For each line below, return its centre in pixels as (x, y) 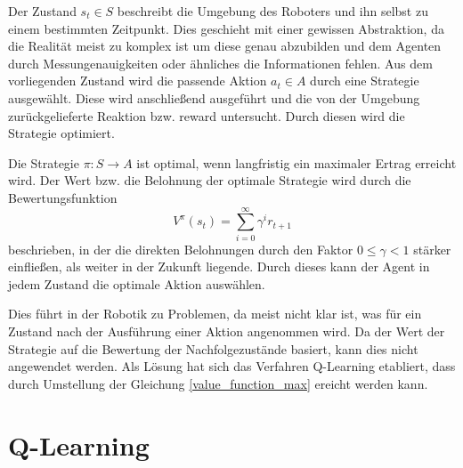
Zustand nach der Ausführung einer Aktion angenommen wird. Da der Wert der (227, 331)
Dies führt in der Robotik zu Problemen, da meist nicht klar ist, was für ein (215, 314)
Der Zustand (42, 11)
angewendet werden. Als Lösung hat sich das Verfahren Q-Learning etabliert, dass (232, 366)
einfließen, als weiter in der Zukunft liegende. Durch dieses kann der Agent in (219, 266)
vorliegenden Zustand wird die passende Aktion (138, 81)
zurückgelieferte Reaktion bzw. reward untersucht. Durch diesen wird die (207, 115)
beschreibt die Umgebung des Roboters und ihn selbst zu (272, 11)
